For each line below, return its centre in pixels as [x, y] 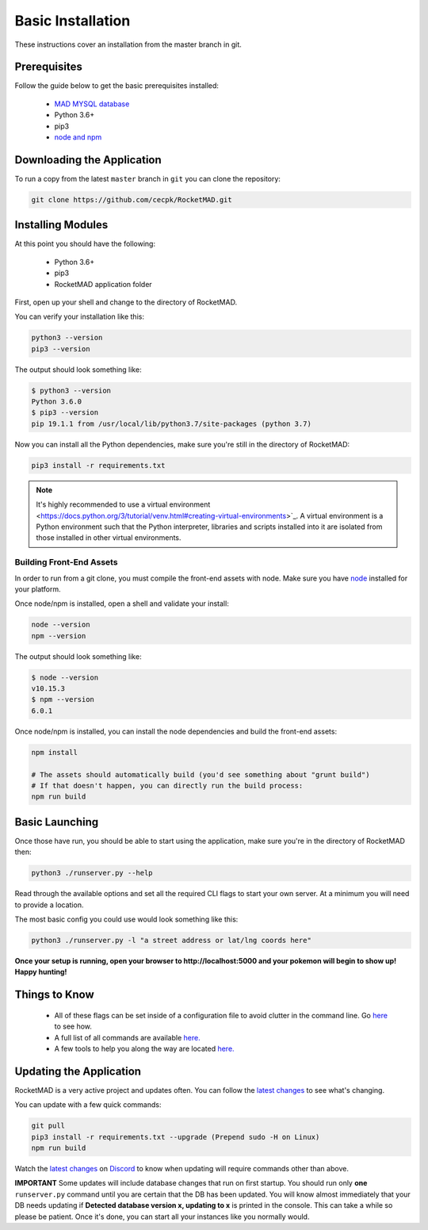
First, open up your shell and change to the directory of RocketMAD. [126, 302]
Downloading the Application [88, 160]
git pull [48, 1126]
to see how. [73, 1026]
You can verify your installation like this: [79, 316]
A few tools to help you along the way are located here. [144, 1048]
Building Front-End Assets [66, 562]
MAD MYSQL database [92, 104]
